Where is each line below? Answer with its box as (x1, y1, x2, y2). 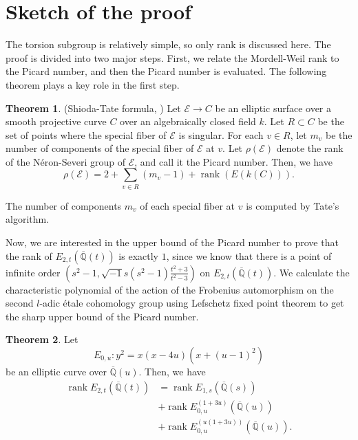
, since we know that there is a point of (166, 248, 332, 263)
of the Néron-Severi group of (6, 154, 125, 168)
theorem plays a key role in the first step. (6, 77, 180, 91)
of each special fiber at (140, 198, 235, 212)
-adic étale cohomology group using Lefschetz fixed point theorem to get (39, 296, 344, 310)
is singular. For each (178, 127, 264, 142)
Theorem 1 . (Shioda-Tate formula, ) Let (6, 100, 181, 115)
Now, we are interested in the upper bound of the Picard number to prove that (6, 234, 339, 249)
